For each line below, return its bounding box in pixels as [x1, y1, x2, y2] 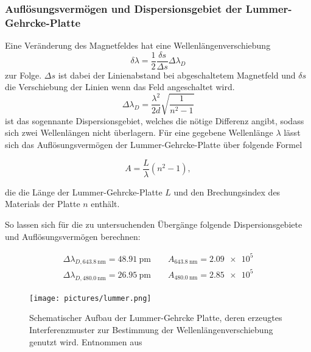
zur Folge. [5, 68, 42, 81]
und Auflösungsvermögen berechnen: [5, 230, 141, 242]
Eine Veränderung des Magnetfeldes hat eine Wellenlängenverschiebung [5, 39, 271, 52]
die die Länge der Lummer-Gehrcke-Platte [5, 185, 162, 198]
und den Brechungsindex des [173, 185, 281, 198]
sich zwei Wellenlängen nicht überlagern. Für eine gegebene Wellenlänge [5, 126, 273, 139]
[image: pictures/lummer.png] [29, 294, 152, 303]
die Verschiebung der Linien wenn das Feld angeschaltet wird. [5, 80, 235, 93]
